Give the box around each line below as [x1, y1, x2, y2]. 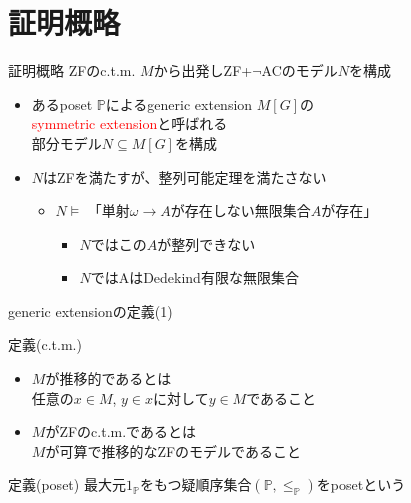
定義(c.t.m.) [8, 334, 82, 355]
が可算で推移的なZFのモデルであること [45, 440, 301, 461]
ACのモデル [261, 60, 338, 81]
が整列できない [157, 233, 256, 254]
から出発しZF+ [153, 60, 253, 81]
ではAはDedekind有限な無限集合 [90, 267, 299, 288]
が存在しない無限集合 [170, 200, 311, 221]
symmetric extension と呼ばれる [31, 113, 228, 134]
